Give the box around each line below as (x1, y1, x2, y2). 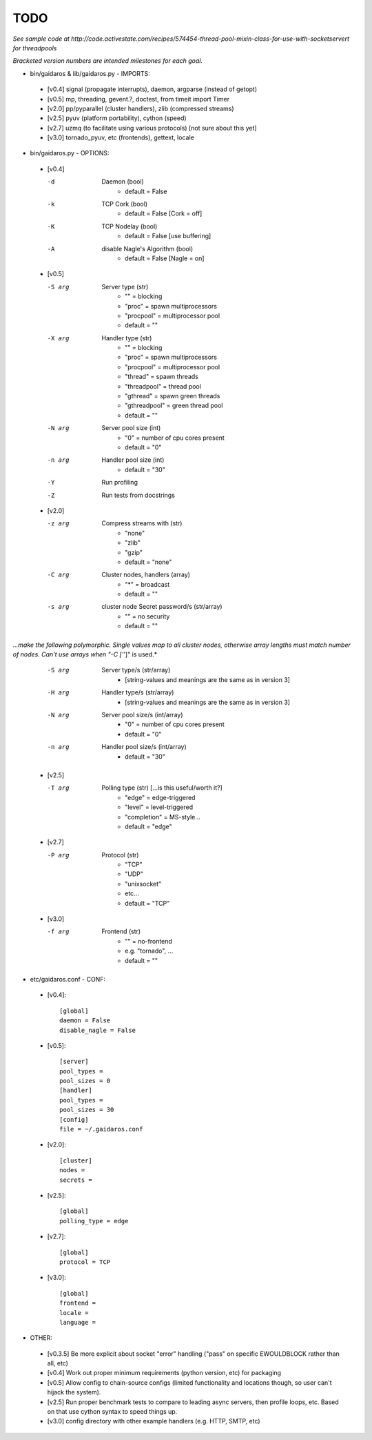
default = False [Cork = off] (125, 209, 203, 217)
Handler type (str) (101, 333, 152, 342)
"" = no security (125, 612, 170, 621)
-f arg (47, 928, 70, 935)
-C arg (47, 571, 70, 579)
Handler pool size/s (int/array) (101, 743, 187, 751)
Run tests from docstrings (101, 491, 176, 499)
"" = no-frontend (125, 937, 172, 945)
